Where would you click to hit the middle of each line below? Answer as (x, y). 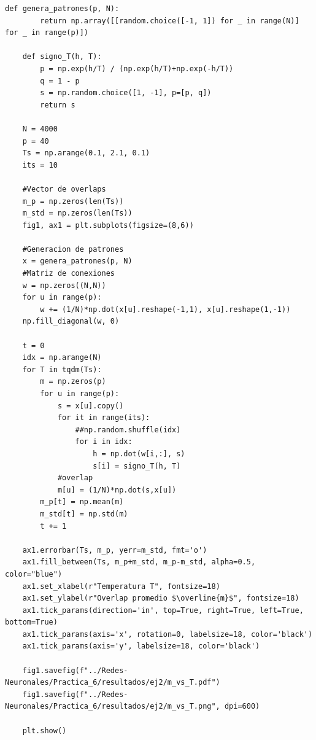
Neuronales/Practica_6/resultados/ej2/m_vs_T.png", (113, 707)
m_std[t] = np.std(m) (84, 514)
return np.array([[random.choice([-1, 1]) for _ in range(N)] (170, 21)
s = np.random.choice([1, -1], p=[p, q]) (126, 93)
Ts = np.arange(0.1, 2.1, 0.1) (86, 153)
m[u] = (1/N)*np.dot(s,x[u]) (117, 490)
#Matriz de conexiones (68, 274)
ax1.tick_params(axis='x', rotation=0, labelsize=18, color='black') (168, 634)
